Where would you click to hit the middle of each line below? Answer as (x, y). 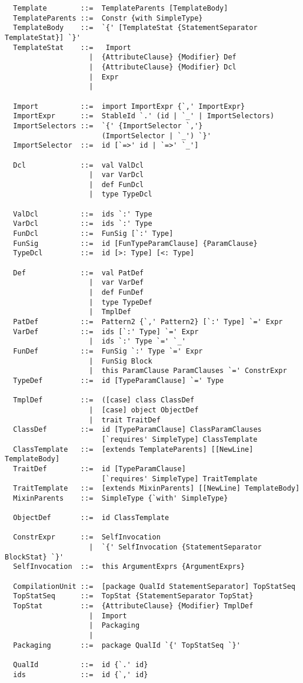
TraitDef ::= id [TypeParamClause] (99, 469)
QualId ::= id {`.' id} (81, 664)
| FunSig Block (121, 361)
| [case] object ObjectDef (144, 410)
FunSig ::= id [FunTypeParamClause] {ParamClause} (135, 243)
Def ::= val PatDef (79, 273)
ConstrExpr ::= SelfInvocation (87, 537)
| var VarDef (116, 283)
